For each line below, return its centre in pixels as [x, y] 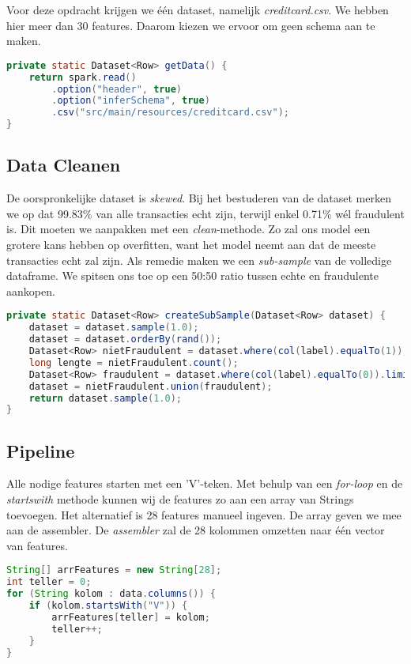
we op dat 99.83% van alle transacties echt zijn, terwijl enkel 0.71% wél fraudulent [205, 213]
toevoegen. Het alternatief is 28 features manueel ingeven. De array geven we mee [204, 514]
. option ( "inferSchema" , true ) [131, 101]
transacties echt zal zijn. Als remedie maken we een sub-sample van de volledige [199, 260]
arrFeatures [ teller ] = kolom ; [131, 617]
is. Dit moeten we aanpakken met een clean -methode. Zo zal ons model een [189, 229]
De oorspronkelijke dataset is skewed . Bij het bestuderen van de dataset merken [199, 198]
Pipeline [41, 450]
